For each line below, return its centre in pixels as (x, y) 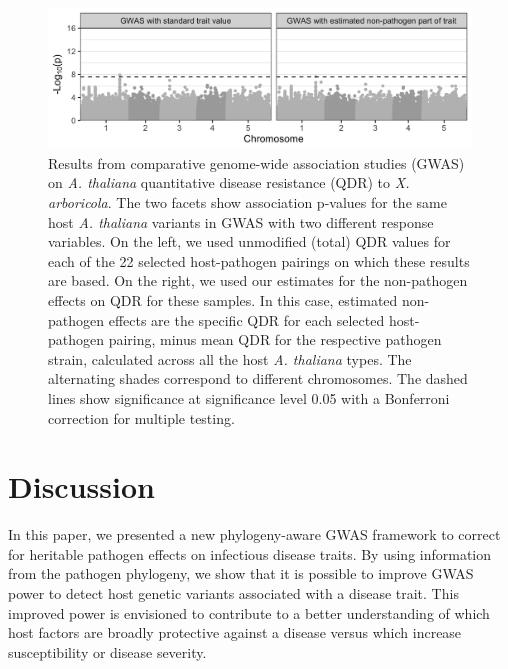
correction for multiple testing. (141, 417)
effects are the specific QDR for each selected (246, 319)
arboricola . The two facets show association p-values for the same (247, 201)
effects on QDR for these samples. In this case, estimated (223, 299)
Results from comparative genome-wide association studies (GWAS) (256, 162)
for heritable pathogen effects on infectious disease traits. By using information (250, 553)
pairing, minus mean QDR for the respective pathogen (275, 339)
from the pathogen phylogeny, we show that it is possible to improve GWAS (241, 573)
